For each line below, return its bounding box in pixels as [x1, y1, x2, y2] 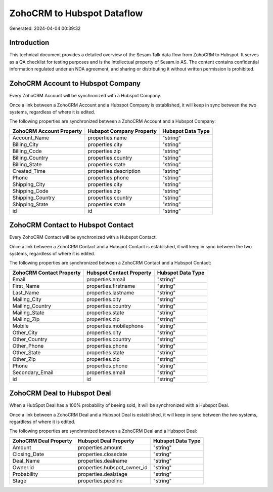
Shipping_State [12, 201, 49, 208]
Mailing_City [12, 295, 41, 302]
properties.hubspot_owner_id [77, 464, 148, 471]
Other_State [12, 349, 41, 356]
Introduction [9, 39, 50, 47]
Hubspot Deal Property [77, 437, 134, 444]
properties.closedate [77, 450, 127, 458]
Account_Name [12, 134, 50, 141]
